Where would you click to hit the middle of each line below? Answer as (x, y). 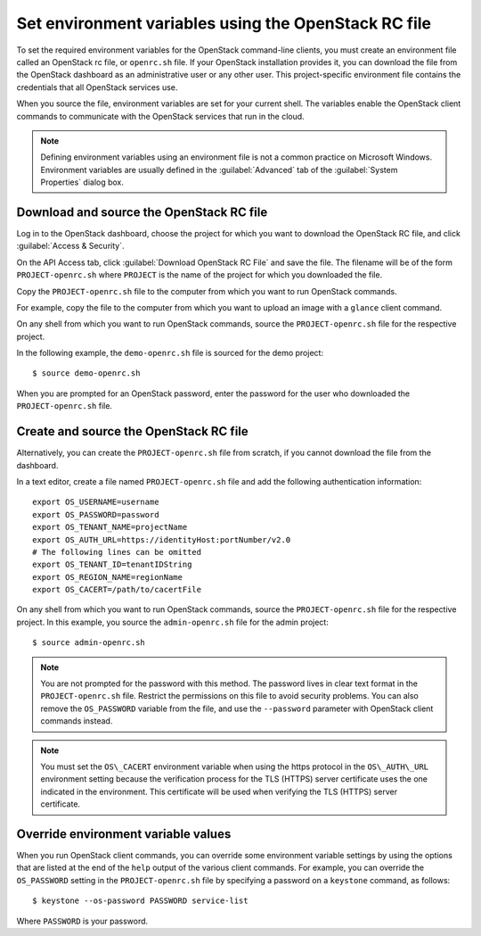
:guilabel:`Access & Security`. (70, 246)
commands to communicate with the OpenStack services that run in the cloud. (160, 116)
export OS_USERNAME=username (96, 502)
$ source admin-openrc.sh (89, 643)
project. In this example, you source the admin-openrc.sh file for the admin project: (172, 622)
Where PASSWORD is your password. (82, 921)
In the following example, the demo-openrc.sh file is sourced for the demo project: (170, 353)
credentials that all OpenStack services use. (97, 87)
